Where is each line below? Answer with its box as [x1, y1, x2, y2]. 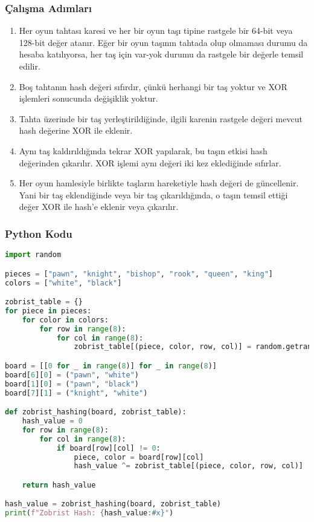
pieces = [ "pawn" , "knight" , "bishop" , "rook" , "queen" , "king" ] [5, 269, 273, 278]
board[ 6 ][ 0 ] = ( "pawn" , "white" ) [5, 370, 139, 379]
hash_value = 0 [22, 417, 83, 426]
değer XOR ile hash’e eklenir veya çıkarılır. [19, 200, 179, 213]
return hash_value [22, 480, 96, 489]
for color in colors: [22, 315, 109, 324]
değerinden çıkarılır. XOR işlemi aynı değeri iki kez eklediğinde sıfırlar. [19, 156, 281, 169]
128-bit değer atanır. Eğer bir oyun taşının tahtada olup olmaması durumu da [19, 36, 308, 48]
